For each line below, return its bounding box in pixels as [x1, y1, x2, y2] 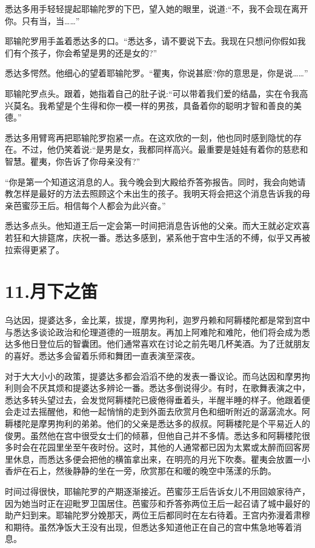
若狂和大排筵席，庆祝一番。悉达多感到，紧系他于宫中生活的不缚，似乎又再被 [5, 231, 310, 243]
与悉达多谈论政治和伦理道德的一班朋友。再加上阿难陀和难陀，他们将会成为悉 [5, 325, 310, 338]
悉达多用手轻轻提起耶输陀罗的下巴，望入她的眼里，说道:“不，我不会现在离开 [5, 2, 308, 15]
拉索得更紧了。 [5, 243, 64, 256]
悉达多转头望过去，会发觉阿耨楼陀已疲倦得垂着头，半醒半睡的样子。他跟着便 [5, 393, 310, 406]
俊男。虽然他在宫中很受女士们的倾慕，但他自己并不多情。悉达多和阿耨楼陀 [5, 429, 302, 441]
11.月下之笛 [5, 279, 98, 303]
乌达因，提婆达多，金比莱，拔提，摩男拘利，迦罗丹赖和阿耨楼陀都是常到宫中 [5, 314, 310, 326]
